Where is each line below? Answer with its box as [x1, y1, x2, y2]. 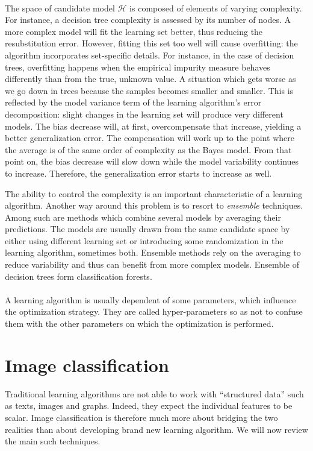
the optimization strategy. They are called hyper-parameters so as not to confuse [5, 305, 303, 318]
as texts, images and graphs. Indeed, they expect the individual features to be [5, 399, 293, 412]
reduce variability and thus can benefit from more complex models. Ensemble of [5, 258, 300, 271]
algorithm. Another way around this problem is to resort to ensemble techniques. [5, 199, 303, 212]
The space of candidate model [5, 1, 115, 14]
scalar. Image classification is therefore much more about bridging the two [5, 411, 278, 423]
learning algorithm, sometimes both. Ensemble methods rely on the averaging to [5, 246, 301, 259]
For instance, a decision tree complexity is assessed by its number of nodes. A [5, 13, 291, 26]
